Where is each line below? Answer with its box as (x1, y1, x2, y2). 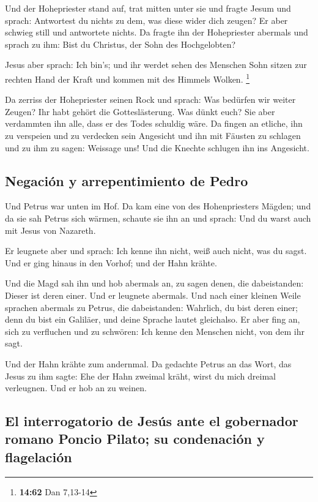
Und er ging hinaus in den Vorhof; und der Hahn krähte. (5, 256, 217, 269)
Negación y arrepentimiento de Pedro (5, 171, 248, 190)
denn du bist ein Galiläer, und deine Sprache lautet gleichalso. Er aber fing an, (5, 313, 300, 326)
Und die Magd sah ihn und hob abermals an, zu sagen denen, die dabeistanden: (5, 277, 304, 290)
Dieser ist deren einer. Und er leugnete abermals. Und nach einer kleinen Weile (5, 288, 301, 301)
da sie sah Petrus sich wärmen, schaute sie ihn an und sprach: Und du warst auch (5, 211, 311, 224)
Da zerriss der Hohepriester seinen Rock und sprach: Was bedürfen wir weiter (5, 93, 296, 106)
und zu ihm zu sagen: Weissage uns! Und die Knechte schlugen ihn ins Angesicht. (5, 141, 309, 154)
